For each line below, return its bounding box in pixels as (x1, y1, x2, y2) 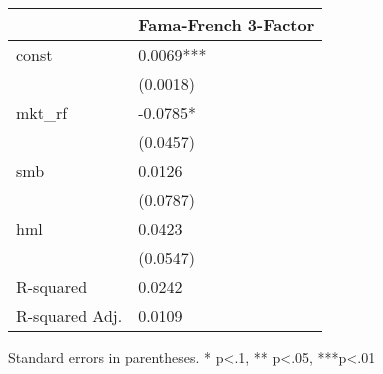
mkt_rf (16, 101, 68, 124)
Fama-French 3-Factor (138, 13, 315, 36)
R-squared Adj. (16, 304, 123, 327)
